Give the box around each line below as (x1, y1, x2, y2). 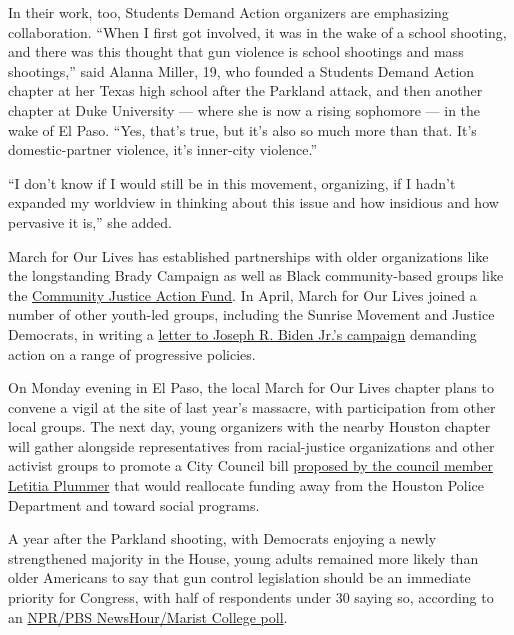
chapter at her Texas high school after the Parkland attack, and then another (8, 80, 483, 101)
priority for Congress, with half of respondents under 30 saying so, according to (8, 587, 494, 608)
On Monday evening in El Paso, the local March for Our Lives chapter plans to (8, 377, 494, 398)
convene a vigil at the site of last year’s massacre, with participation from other (8, 396, 496, 417)
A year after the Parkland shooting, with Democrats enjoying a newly (8, 528, 437, 549)
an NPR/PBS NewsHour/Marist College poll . (8, 606, 288, 627)
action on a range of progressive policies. (8, 343, 256, 364)
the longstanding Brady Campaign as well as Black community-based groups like (8, 265, 504, 286)
